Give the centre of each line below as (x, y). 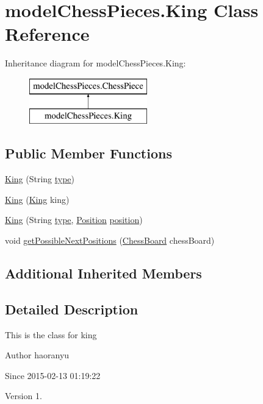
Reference (47, 34)
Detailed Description (72, 309)
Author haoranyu (37, 355)
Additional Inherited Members (103, 273)
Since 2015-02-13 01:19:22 (53, 375)
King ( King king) (37, 199)
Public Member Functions (88, 153)
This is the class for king (51, 334)
